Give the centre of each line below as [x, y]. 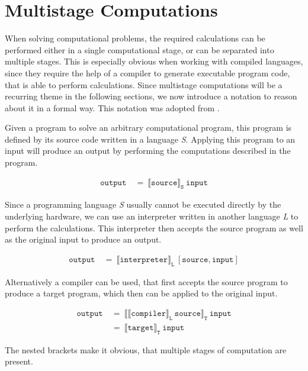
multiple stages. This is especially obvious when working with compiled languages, [154, 61]
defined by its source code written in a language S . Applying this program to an [150, 139]
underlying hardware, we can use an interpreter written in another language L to [152, 216]
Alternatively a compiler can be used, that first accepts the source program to [146, 281]
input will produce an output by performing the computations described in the [148, 151]
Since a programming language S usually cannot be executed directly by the [143, 204]
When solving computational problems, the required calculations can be [135, 38]
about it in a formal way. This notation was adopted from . [112, 107]
